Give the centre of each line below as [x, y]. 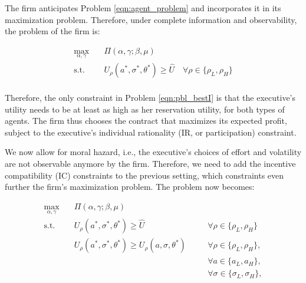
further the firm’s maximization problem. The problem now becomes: [130, 187]
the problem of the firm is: [52, 31]
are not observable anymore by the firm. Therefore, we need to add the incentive [150, 164]
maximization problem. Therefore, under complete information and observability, [151, 19]
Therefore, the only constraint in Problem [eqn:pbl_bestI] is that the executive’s [150, 98]
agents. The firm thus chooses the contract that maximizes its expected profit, [146, 121]
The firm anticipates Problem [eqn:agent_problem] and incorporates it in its [143, 8]
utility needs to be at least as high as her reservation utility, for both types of [145, 109]
